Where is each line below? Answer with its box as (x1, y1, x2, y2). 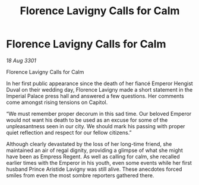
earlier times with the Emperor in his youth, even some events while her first (6, 159, 192, 166)
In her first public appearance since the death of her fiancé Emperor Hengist (6, 80, 193, 87)
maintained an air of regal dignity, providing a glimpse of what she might (6, 147, 183, 154)
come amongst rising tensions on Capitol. (6, 99, 108, 106)
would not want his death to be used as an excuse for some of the (6, 116, 168, 124)
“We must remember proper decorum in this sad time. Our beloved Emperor (6, 110, 192, 117)
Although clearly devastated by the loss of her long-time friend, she (6, 140, 172, 147)
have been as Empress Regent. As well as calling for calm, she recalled (6, 152, 180, 160)
